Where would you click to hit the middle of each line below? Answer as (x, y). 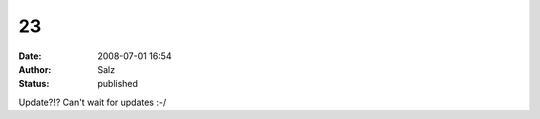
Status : (34, 84)
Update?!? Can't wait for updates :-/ (92, 102)
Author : (35, 69)
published (118, 84)
